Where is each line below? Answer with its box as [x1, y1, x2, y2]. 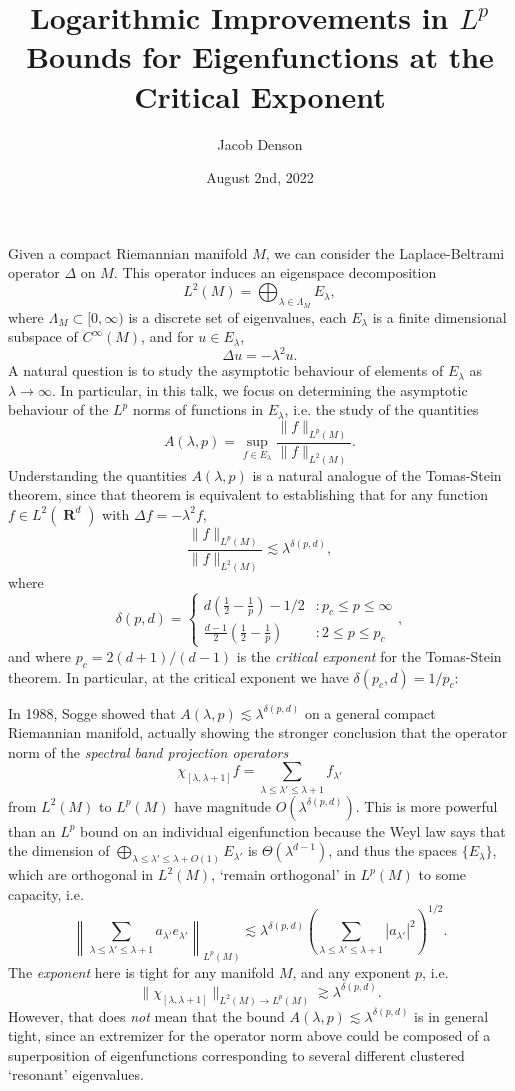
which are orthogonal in [8, 864, 154, 885]
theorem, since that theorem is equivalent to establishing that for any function [8, 484, 488, 505]
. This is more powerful [355, 795, 498, 816]
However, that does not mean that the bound [8, 1005, 285, 1026]
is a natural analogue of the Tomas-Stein [252, 464, 502, 485]
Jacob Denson [217, 133, 303, 154]
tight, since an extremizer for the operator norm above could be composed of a [8, 1025, 491, 1046]
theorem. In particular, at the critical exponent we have [8, 666, 349, 687]
